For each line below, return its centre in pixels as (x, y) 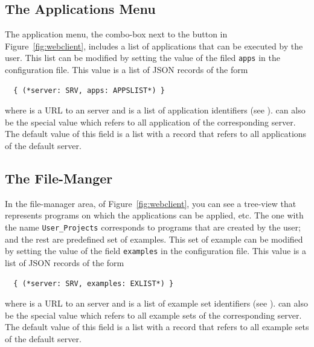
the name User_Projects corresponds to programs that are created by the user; (153, 227)
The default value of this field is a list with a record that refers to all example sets (157, 327)
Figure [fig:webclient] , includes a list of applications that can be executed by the (154, 46)
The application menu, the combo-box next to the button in (116, 34)
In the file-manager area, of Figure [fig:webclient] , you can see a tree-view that (151, 203)
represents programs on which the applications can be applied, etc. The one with (154, 215)
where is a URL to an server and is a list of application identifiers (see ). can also (155, 110)
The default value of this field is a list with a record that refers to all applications (156, 134)
